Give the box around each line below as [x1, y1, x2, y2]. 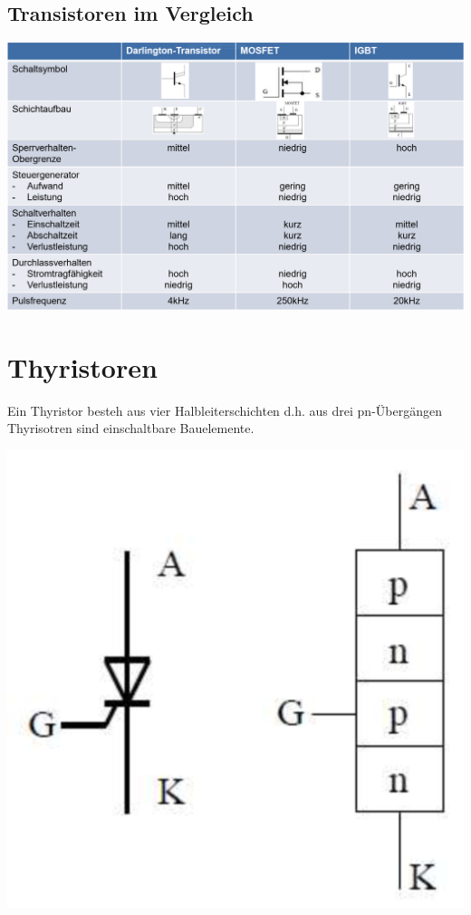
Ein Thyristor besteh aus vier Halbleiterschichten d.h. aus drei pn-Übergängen [7, 400, 442, 419]
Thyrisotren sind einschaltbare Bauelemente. [7, 419, 255, 438]
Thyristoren [7, 348, 158, 385]
